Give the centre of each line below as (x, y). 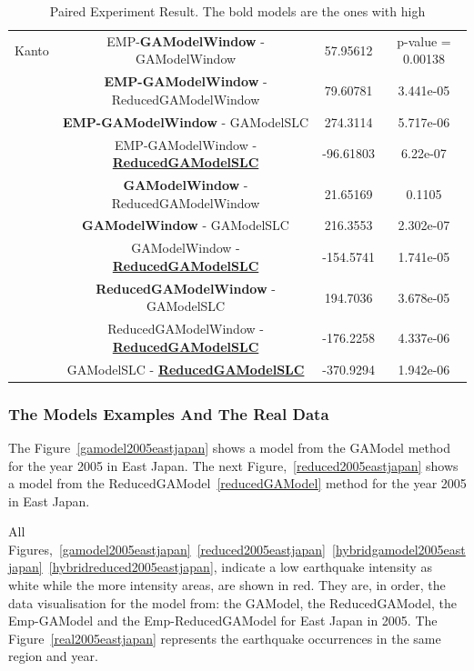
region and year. (53, 656)
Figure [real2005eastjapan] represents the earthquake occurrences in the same (225, 638)
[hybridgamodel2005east (399, 549)
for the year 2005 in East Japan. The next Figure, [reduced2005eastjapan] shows (233, 465)
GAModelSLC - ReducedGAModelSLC (186, 369)
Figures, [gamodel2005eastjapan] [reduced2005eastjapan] (167, 549)
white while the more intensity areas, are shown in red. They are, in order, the (227, 585)
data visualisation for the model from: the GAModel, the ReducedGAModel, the (232, 602)
